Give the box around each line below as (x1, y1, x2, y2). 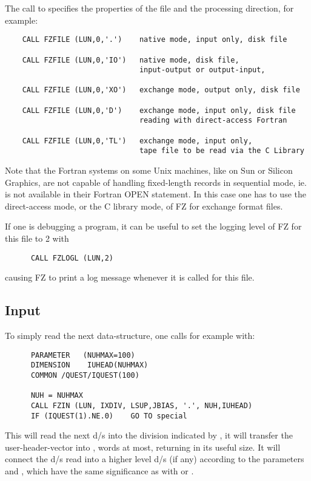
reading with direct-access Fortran (139, 116, 287, 125)
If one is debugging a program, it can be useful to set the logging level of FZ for (5, 220, 302, 233)
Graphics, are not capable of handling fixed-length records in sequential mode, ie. (5, 176, 307, 188)
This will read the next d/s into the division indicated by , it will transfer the (5, 429, 293, 442)
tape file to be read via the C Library (139, 146, 304, 155)
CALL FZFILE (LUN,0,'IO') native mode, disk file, (22, 55, 239, 64)
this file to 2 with (5, 232, 69, 245)
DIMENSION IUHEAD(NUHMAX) (30, 361, 149, 370)
